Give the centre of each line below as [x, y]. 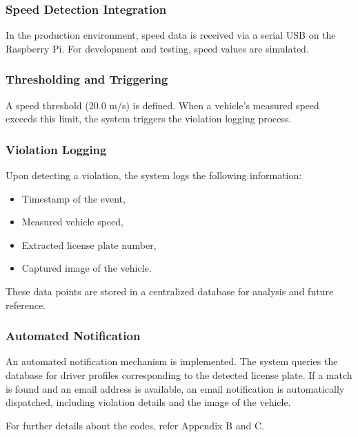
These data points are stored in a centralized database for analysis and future [170, 291]
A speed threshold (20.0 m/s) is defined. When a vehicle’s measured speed [162, 105]
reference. [26, 305]
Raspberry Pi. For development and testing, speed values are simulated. [157, 48]
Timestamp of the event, [73, 198]
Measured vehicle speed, [72, 222]
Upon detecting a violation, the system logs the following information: [154, 175]
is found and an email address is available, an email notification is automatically [175, 388]
